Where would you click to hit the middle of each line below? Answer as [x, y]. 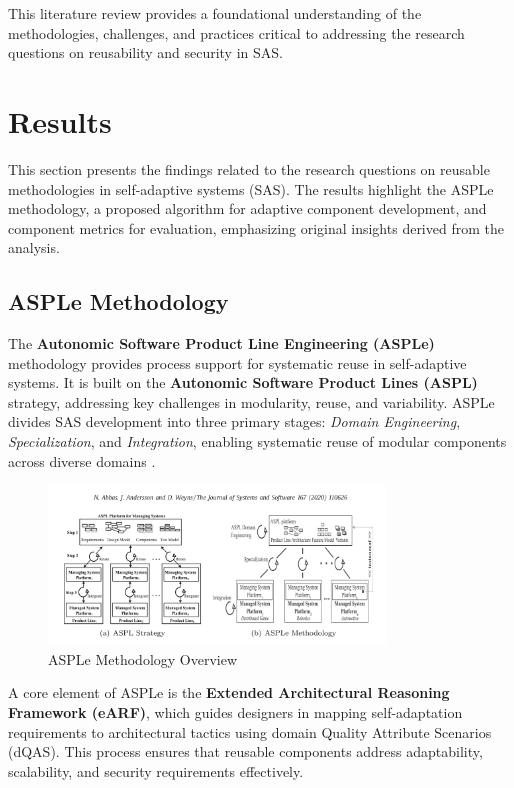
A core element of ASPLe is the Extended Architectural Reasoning [229, 692]
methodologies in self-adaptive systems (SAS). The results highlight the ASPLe [251, 188]
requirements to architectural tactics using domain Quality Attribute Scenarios [250, 731]
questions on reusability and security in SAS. [145, 52]
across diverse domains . [82, 460]
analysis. [34, 247]
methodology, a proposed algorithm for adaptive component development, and [247, 208]
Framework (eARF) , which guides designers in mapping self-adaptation [235, 712]
